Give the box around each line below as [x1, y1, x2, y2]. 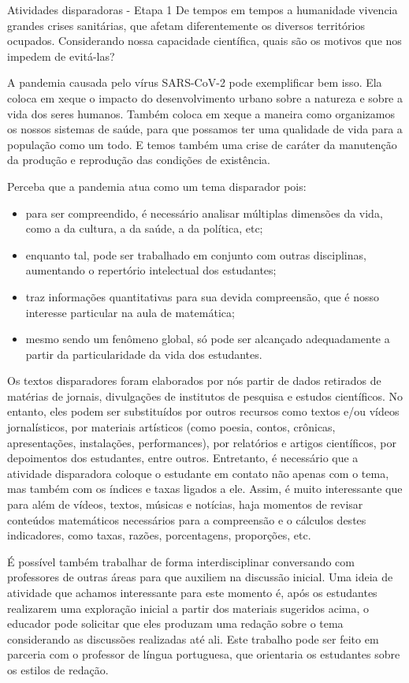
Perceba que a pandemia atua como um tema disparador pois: [7, 177, 307, 194]
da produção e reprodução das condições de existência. [7, 151, 271, 168]
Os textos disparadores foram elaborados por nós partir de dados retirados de [7, 372, 381, 389]
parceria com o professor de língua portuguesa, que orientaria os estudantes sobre [7, 646, 400, 662]
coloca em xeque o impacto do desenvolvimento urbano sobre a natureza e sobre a [7, 89, 403, 106]
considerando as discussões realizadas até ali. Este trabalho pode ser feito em [7, 630, 379, 647]
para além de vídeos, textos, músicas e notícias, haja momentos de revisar [7, 496, 363, 513]
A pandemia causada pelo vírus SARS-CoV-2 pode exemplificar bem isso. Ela [7, 74, 382, 91]
